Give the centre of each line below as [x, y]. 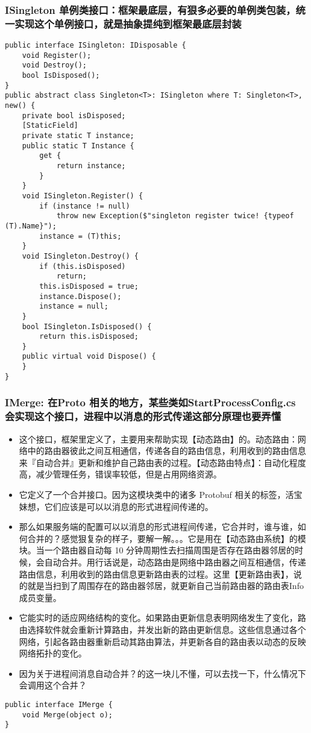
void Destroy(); [55, 65]
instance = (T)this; [80, 236]
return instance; [91, 166]
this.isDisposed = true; [89, 286]
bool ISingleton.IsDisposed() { [87, 326]
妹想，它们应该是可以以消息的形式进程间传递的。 [116, 506]
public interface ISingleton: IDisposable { [96, 46]
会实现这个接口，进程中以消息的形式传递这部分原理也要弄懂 [143, 416]
